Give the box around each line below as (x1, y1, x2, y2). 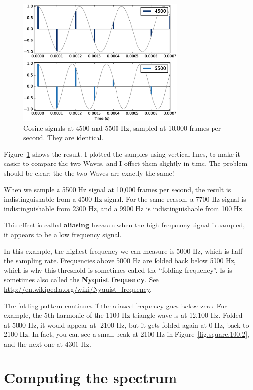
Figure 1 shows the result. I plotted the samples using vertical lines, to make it (4, 148, 240, 159)
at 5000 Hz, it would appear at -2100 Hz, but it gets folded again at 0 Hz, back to (4, 319, 249, 329)
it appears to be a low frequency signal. (4, 229, 122, 239)
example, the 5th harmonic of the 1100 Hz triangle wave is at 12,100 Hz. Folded (4, 310, 243, 320)
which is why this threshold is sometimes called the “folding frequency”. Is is (4, 265, 232, 275)
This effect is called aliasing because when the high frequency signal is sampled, (4, 220, 245, 230)
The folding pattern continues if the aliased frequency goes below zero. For (4, 300, 227, 310)
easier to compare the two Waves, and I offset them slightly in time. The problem (4, 158, 248, 168)
